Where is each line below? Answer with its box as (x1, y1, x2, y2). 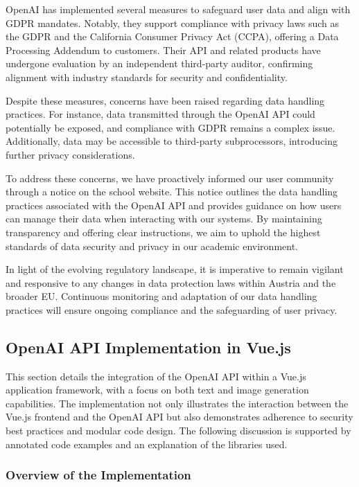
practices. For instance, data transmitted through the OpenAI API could (6, 107, 315, 121)
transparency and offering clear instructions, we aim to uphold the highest (6, 224, 321, 239)
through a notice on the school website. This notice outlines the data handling (6, 184, 338, 199)
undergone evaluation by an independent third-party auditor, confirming (6, 56, 313, 71)
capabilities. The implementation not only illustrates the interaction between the (6, 396, 349, 410)
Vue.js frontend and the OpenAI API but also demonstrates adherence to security (6, 409, 353, 424)
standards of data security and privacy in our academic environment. (6, 238, 299, 253)
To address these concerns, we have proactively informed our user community (6, 170, 334, 185)
